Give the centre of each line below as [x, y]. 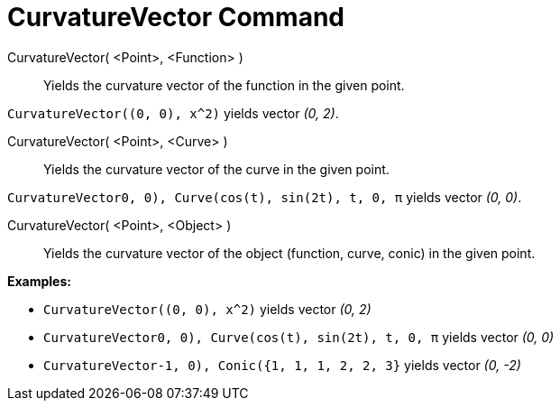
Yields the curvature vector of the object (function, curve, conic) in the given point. [289, 253]
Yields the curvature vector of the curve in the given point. [216, 169]
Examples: [39, 281]
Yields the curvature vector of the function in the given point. [224, 85]
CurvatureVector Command [176, 17]
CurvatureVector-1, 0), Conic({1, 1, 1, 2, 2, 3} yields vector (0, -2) [282, 365]
